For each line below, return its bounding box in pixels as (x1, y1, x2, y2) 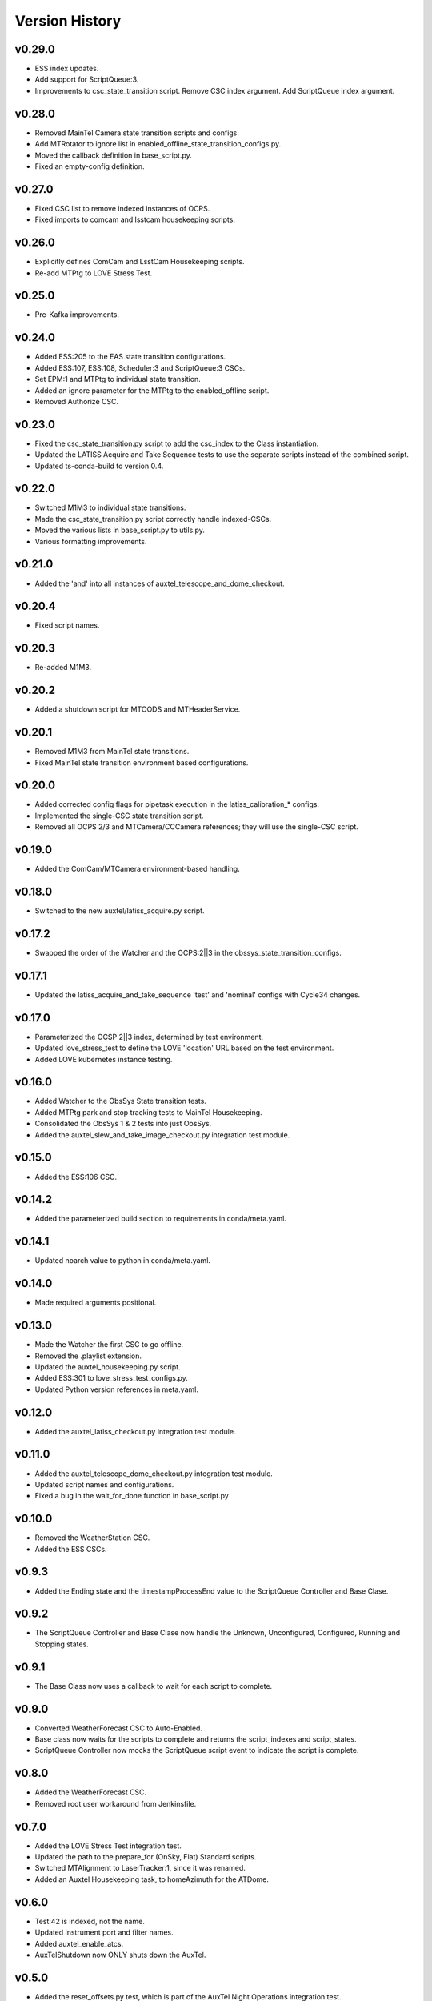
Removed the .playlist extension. (34, 1351, 142, 1361)
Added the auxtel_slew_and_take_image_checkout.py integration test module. (34, 1129, 290, 1140)
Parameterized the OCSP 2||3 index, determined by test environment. (34, 1032, 264, 1041)
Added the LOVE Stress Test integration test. (34, 1841, 182, 1851)
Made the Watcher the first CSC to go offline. (34, 1340, 184, 1349)
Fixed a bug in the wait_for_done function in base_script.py (34, 1491, 230, 1501)
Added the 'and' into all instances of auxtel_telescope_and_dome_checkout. (34, 579, 285, 588)
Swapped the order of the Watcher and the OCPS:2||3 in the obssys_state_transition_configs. (34, 948, 342, 957)
